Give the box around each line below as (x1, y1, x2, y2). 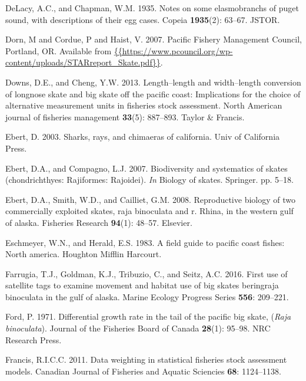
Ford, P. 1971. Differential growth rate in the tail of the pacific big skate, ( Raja (5, 310, 291, 323)
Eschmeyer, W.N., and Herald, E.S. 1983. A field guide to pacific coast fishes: (5, 236, 285, 248)
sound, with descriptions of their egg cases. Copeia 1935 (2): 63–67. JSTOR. (5, 13, 280, 25)
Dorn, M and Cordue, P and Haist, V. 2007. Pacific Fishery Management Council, (5, 33, 302, 45)
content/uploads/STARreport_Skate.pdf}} (5, 56, 161, 68)
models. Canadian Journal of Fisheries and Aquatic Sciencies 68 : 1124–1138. (5, 364, 281, 377)
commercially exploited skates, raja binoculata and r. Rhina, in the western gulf (5, 205, 294, 217)
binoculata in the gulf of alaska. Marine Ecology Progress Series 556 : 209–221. (5, 290, 289, 303)
